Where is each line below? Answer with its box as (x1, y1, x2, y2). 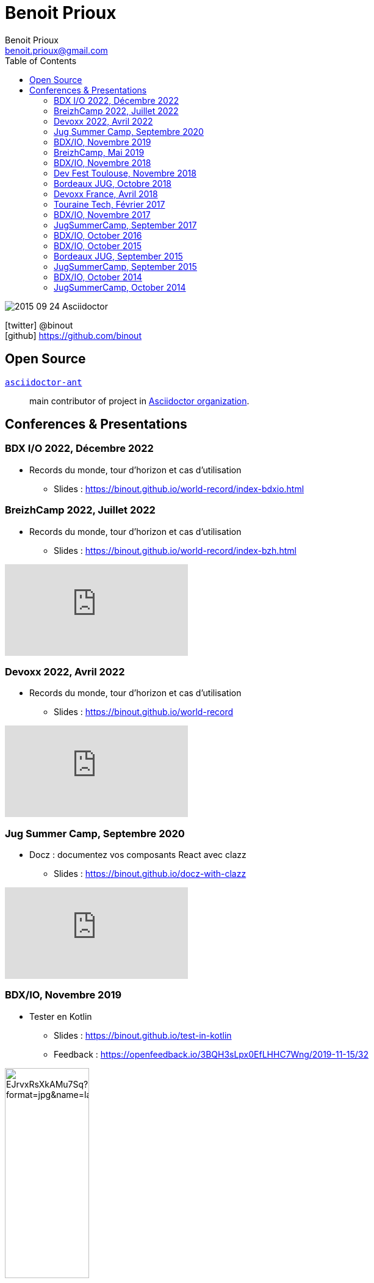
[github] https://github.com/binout (5, 330, 142, 341)
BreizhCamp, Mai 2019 (54, 147, 145, 158)
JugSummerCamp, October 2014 (54, 282, 186, 293)
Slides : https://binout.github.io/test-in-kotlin (54, 1030, 232, 1041)
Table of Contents (5, 55, 77, 66)
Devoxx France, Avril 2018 (54, 188, 158, 199)
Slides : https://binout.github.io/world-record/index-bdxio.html (54, 483, 304, 494)
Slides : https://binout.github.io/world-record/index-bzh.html (54, 545, 297, 556)
